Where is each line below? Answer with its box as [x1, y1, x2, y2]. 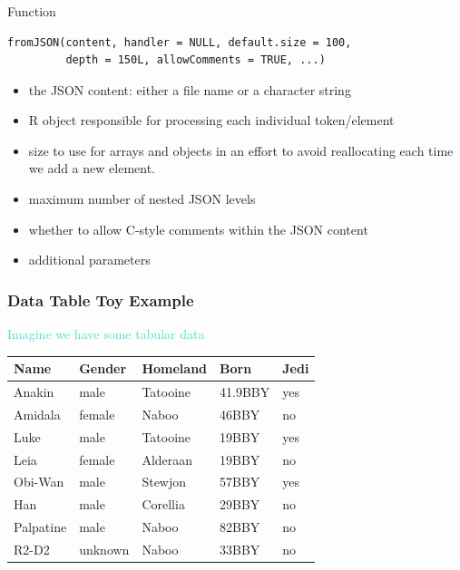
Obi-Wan [14, 472, 64, 491]
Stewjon [142, 472, 187, 491]
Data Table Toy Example [7, 288, 194, 311]
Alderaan [142, 449, 193, 469]
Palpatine [14, 517, 67, 536]
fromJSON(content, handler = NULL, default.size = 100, [7, 35, 352, 49]
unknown [79, 539, 130, 558]
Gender [79, 359, 127, 378]
